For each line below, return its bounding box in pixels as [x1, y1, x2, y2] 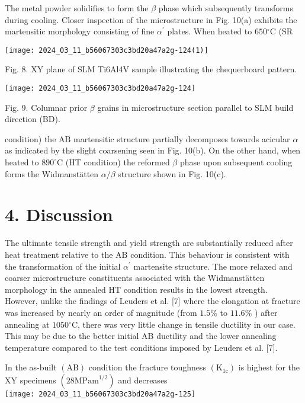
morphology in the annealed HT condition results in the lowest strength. [5, 283, 268, 295]
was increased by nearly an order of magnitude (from [5, 306, 197, 318]
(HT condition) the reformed [65, 156, 170, 168]
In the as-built [5, 361, 57, 373]
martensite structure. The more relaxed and [133, 260, 293, 272]
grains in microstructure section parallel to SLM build [97, 101, 294, 113]
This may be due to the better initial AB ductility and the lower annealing [5, 330, 277, 342]
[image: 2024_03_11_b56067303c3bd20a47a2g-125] [5, 389, 196, 398]
